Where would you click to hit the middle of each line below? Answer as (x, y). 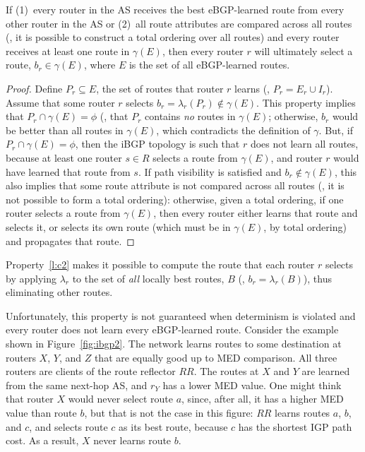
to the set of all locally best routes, (148, 278)
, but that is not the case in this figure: (169, 413)
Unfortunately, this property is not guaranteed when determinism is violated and (181, 315)
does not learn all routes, (304, 144)
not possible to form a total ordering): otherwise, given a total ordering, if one (175, 199)
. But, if (336, 130)
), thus (317, 278)
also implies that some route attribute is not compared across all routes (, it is (175, 185)
